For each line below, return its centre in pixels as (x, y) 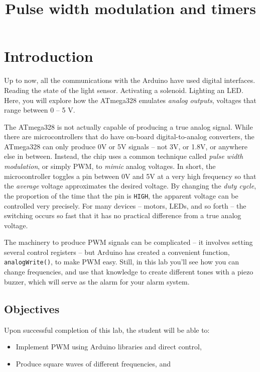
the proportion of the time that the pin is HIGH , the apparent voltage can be (121, 195)
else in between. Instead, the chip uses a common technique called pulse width (124, 156)
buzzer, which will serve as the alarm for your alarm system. (97, 281)
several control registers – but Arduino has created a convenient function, (117, 252)
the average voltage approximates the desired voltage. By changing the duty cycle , (130, 186)
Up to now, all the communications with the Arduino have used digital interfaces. (130, 80)
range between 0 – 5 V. (40, 110)
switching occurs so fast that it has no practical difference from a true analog (123, 215)
